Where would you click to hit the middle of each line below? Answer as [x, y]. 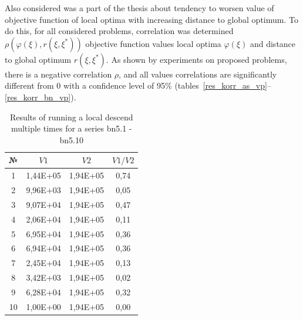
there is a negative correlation [58, 74]
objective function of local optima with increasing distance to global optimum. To [151, 19]
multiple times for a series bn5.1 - [71, 128]
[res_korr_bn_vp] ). [41, 97]
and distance [273, 43]
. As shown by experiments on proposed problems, [196, 59]
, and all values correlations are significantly [198, 74]
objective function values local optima [153, 43]
